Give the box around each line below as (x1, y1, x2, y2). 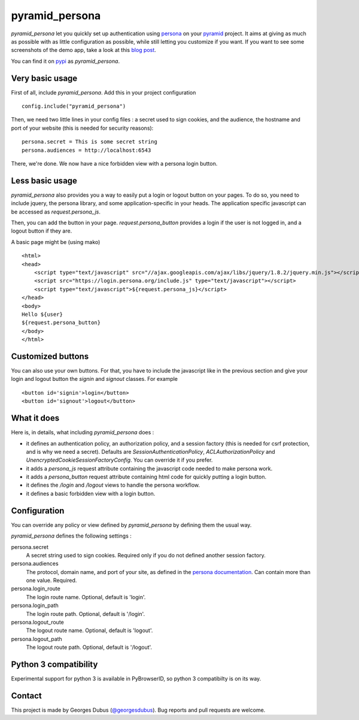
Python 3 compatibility (11, 660, 98, 670)
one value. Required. (26, 577, 77, 584)
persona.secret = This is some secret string (22, 138, 158, 145)
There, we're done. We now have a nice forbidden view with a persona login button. (11, 160, 218, 167)
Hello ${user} (22, 311, 63, 318)
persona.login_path (11, 602, 59, 609)
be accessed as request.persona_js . (11, 208, 101, 215)
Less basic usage (11, 175, 78, 185)
